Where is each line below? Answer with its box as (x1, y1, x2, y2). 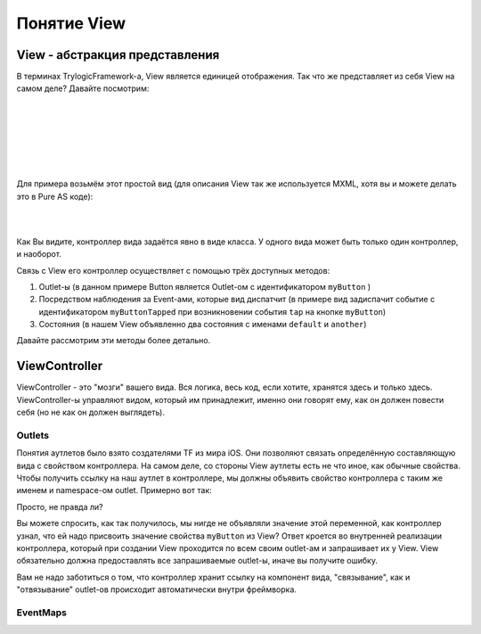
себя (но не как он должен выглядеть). (16, 407, 165, 418)
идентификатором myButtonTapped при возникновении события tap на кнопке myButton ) (38, 306, 387, 317)
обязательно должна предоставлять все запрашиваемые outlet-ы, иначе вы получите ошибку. (16, 556, 379, 566)
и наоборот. (16, 249, 62, 259)
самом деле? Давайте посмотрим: (16, 83, 150, 94)
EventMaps (16, 606, 67, 619)
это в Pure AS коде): (16, 191, 94, 202)
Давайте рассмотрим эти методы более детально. (16, 335, 211, 346)
